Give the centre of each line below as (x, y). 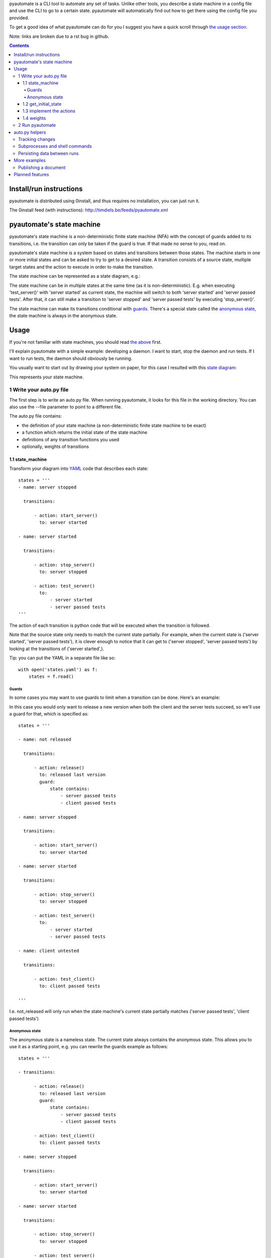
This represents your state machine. (46, 377)
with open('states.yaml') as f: (58, 670)
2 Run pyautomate (37, 125)
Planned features (31, 174)
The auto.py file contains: (36, 416)
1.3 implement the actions (49, 111)
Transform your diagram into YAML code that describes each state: (79, 468)
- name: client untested (49, 951)
